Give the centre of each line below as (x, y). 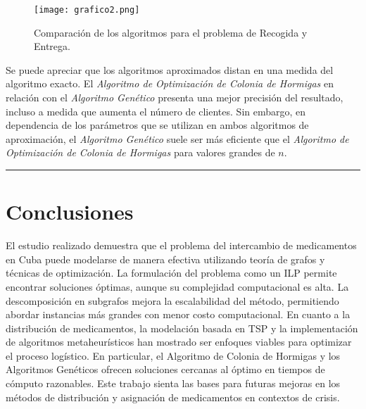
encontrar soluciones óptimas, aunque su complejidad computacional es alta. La (177, 286)
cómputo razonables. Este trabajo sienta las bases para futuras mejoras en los (173, 383)
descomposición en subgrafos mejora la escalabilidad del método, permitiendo (172, 300)
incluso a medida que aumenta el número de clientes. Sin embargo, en (156, 111)
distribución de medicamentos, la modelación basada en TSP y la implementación (182, 328)
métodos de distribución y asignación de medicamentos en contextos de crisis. (173, 397)
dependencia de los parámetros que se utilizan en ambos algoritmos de (157, 125)
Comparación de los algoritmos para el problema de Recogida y (171, 32)
